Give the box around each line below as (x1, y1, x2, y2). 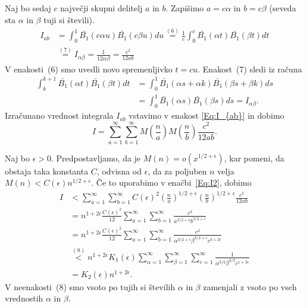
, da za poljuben (148, 164, 207, 177)
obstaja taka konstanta (5, 164, 89, 177)
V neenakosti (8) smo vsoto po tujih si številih (5, 280, 176, 293)
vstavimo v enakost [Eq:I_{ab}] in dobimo (129, 109, 284, 122)
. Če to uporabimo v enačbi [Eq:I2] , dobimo (91, 176, 252, 189)
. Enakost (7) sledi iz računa (198, 62, 302, 75)
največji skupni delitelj (60, 2, 143, 14)
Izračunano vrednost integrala (5, 109, 114, 122)
